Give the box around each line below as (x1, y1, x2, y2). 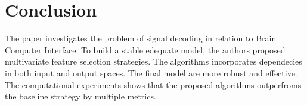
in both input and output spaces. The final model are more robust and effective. (5, 66, 297, 79)
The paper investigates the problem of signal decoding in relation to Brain (5, 32, 277, 44)
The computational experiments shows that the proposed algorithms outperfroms (5, 78, 302, 91)
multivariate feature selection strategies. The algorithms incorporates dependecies (5, 55, 302, 68)
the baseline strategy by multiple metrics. (5, 90, 156, 102)
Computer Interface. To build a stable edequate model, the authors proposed (5, 43, 286, 56)
